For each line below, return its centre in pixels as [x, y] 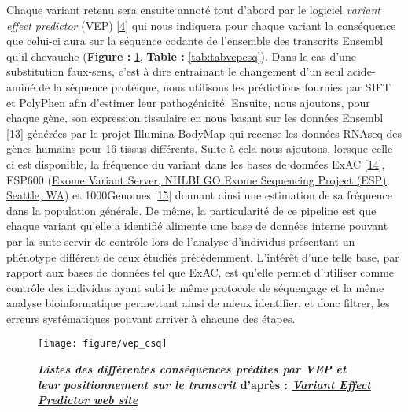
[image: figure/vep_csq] [103, 344]
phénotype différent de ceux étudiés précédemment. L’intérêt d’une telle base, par [203, 256]
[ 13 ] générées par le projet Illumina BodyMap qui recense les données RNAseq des [204, 133]
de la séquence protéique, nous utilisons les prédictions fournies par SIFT [215, 86]
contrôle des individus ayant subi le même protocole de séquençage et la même [195, 287]
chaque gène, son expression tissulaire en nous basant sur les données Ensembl [195, 118]
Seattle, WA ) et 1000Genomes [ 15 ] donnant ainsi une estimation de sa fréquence [199, 195]
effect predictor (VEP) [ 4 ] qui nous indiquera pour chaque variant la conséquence [201, 25]
